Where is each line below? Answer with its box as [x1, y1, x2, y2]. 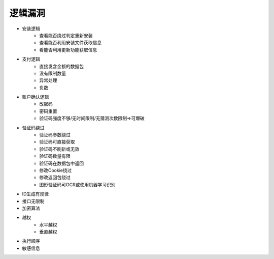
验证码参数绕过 [39, 132, 71, 138]
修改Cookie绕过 [39, 167, 72, 173]
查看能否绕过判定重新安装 [39, 32, 93, 38]
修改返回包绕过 [39, 175, 71, 181]
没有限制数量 [39, 70, 66, 76]
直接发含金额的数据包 [39, 63, 84, 69]
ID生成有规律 [22, 191, 49, 197]
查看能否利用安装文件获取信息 [39, 40, 101, 46]
